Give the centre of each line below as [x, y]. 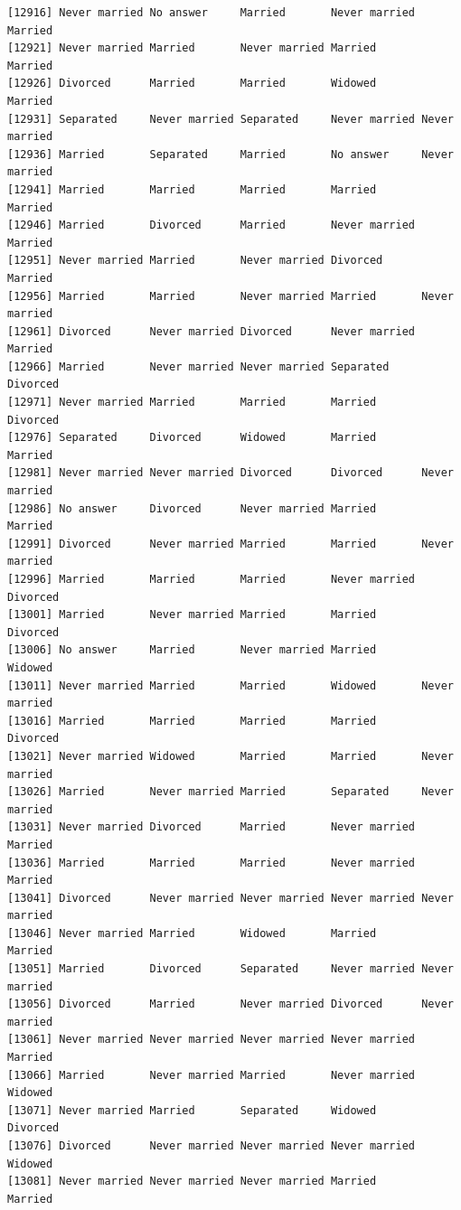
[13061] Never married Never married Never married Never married [212, 1040]
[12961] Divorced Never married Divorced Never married [212, 331]
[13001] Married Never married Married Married [192, 615]
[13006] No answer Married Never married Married [192, 650]
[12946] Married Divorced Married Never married [212, 225]
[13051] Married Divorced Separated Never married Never [230, 969]
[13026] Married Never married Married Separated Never [230, 792]
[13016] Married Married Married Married [192, 721]
